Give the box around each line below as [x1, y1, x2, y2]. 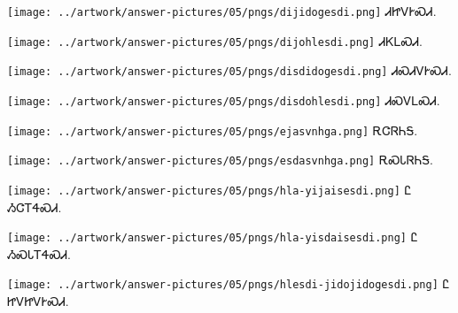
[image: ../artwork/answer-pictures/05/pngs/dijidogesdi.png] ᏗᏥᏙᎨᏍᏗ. [7, 2, 437, 19]
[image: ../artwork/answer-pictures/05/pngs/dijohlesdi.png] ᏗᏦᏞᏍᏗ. [7, 31, 423, 50]
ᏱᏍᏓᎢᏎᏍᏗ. [7, 244, 71, 263]
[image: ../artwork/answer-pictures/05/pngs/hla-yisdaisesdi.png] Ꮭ [7, 227, 418, 246]
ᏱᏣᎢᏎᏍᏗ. [7, 197, 62, 216]
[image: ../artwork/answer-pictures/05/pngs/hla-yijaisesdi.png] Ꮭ [7, 179, 412, 198]
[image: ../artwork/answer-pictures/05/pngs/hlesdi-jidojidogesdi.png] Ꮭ [7, 274, 450, 293]
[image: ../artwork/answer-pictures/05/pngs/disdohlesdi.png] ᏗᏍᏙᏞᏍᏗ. [7, 90, 440, 109]
